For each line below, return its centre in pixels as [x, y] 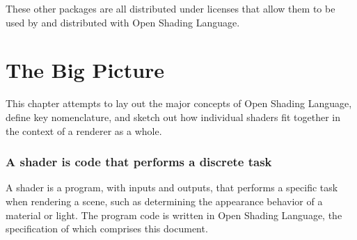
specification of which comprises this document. [107, 229]
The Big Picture [85, 70]
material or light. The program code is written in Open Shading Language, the [174, 215]
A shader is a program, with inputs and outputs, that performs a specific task [172, 187]
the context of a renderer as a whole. [84, 130]
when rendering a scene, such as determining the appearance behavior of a [164, 201]
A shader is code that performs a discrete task [139, 162]
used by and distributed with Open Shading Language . [123, 22]
